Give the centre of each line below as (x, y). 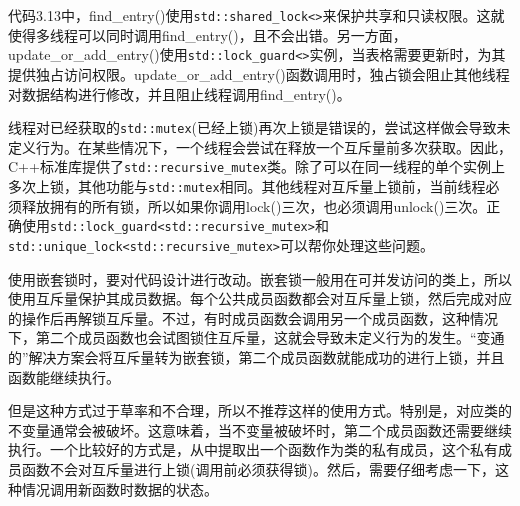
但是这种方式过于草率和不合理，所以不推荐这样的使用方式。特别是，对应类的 (260, 410)
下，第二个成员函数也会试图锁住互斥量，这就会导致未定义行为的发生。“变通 (256, 337)
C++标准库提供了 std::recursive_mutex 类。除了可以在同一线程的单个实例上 (257, 166)
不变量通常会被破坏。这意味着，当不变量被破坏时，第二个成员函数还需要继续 (260, 429)
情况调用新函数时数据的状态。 (119, 488)
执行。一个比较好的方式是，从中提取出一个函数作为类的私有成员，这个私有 (253, 449)
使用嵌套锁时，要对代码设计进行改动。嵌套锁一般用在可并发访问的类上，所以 (260, 278)
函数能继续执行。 (64, 376)
